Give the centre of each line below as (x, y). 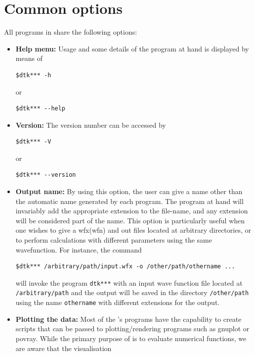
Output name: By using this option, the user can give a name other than (129, 191)
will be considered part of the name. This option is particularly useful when (130, 220)
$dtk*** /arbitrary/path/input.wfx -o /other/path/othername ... (125, 267)
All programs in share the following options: (71, 32)
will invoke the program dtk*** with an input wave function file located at (129, 282)
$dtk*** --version (46, 175)
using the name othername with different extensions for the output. (118, 302)
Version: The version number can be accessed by (91, 125)
